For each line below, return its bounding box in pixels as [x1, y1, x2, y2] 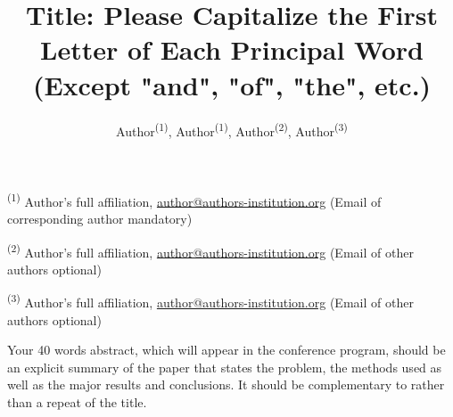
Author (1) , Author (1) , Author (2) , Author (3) [116, 119, 348, 140]
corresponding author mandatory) [7, 209, 193, 227]
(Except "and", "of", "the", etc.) [32, 66, 432, 102]
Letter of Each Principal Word [40, 31, 424, 68]
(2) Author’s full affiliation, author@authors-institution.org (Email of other [7, 240, 414, 261]
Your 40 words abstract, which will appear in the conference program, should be [7, 340, 446, 359]
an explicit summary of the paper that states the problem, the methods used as [7, 357, 442, 376]
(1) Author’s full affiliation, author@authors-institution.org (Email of [7, 189, 382, 210]
